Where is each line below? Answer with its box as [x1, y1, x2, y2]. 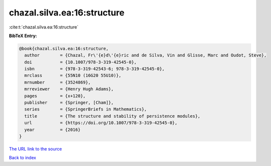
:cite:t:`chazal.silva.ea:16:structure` [9, 24, 78, 30]
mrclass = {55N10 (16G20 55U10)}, [24, 73, 121, 78]
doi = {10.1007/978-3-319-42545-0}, [24, 59, 137, 65]
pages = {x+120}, [24, 93, 86, 98]
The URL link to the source [9, 146, 62, 152]
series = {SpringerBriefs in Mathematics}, [24, 107, 147, 112]
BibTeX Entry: [9, 33, 37, 39]
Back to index [9, 155, 36, 161]
